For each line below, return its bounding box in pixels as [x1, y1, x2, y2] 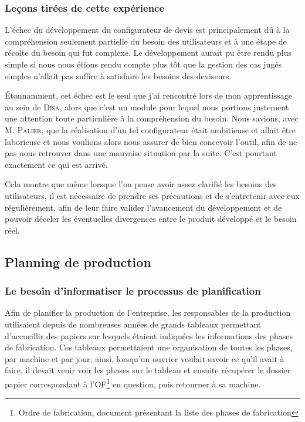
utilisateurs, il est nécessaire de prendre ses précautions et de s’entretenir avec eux [5, 189, 300, 201]
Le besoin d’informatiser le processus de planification [5, 283, 261, 298]
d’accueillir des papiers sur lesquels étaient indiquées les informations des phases [5, 329, 293, 342]
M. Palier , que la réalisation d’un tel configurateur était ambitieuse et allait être [5, 123, 296, 136]
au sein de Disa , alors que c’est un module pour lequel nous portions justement [5, 100, 289, 113]
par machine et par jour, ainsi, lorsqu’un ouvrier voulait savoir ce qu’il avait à [5, 352, 284, 364]
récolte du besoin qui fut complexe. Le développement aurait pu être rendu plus [5, 46, 292, 59]
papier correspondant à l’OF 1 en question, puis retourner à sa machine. [5, 376, 261, 390]
